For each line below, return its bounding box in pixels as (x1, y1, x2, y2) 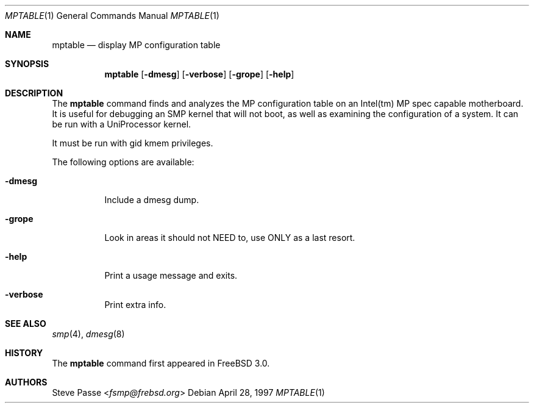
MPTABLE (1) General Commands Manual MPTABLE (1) (5, 10, 219, 21)
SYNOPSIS (5, 59, 49, 69)
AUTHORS (5, 377, 48, 387)
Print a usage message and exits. (104, 270, 238, 281)
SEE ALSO (5, 318, 46, 329)
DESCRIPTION (5, 88, 63, 98)
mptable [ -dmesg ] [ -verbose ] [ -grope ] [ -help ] (104, 69, 294, 79)
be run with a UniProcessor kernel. (52, 119, 191, 129)
